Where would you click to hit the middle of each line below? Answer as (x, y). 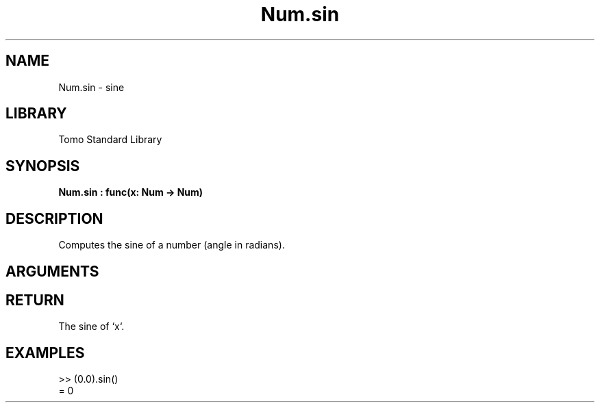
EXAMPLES (45, 353)
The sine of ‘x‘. (91, 327)
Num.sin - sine (91, 87)
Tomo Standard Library (110, 140)
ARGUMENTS (52, 271)
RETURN (35, 300)
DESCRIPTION (54, 218)
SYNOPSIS (43, 166)
